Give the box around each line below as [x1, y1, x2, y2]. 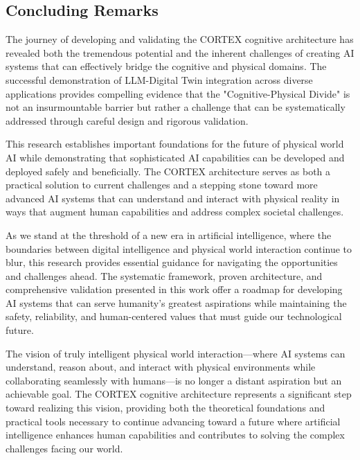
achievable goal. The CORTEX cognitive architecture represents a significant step [6, 387, 352, 401]
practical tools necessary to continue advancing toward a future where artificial [6, 414, 341, 428]
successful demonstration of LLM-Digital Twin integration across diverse [6, 72, 313, 87]
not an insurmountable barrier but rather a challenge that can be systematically [6, 100, 345, 114]
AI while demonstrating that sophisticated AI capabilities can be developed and [6, 150, 345, 164]
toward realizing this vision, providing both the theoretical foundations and [6, 400, 325, 415]
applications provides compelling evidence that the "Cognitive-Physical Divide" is [6, 86, 350, 100]
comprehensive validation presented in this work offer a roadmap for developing [6, 282, 343, 297]
